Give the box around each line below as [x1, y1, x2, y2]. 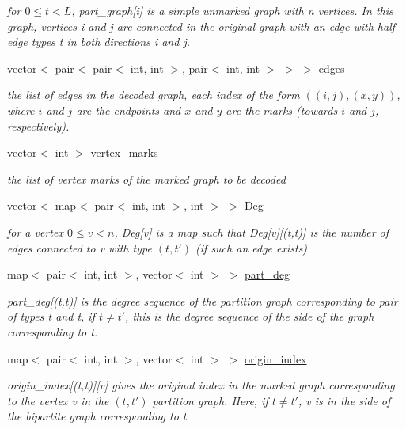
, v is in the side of [298, 392, 391, 408]
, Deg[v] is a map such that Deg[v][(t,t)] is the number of [114, 223, 389, 240]
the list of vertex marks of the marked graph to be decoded [7, 170, 286, 187]
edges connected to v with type [7, 239, 152, 256]
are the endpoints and [76, 101, 181, 118]
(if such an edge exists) [195, 239, 308, 256]
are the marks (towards [226, 101, 338, 118]
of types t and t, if [7, 308, 95, 325]
